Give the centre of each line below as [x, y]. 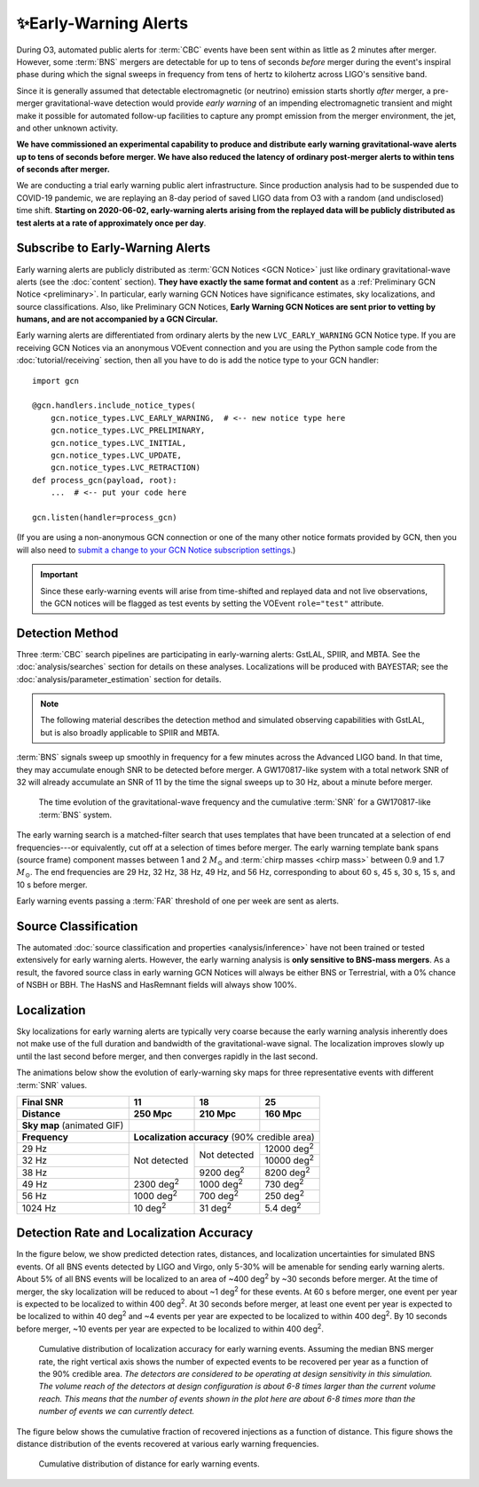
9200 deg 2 [222, 1172]
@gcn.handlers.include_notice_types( [114, 406]
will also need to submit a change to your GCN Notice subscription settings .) [156, 550]
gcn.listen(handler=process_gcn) [105, 517]
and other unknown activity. [67, 128]
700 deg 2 [219, 1196]
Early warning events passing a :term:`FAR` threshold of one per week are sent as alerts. [178, 901]
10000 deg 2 [290, 1160]
